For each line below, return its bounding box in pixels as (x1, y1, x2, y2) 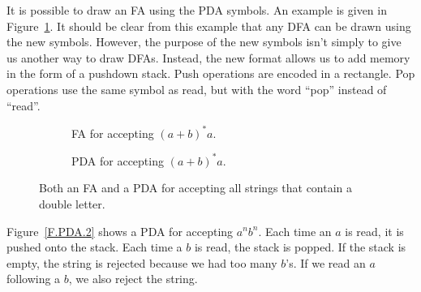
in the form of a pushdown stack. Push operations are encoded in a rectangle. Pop (6, 65, 415, 82)
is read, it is (345, 222, 404, 239)
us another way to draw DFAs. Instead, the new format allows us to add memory (6, 49, 410, 66)
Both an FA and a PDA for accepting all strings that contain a (39, 179, 353, 196)
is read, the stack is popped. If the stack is (194, 238, 406, 255)
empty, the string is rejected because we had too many (6, 254, 277, 271)
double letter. (39, 195, 105, 212)
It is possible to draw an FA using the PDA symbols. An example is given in (6, 2, 387, 18)
